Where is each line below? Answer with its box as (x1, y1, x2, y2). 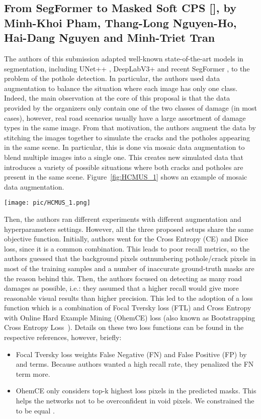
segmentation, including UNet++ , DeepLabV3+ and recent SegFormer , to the (4, 63, 250, 73)
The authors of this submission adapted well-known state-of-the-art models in (4, 53, 243, 63)
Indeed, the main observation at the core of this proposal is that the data (4, 93, 230, 103)
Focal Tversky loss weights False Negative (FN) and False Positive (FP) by (16, 349, 247, 359)
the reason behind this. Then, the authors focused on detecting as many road (4, 273, 242, 283)
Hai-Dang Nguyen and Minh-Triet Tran (4, 30, 215, 45)
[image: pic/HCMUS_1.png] (4, 199, 91, 207)
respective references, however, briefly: (4, 332, 122, 343)
